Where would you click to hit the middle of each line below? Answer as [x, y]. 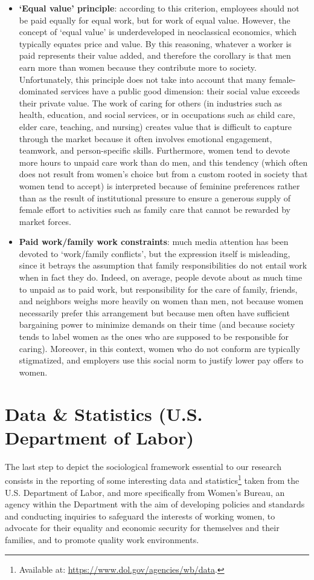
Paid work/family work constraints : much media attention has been [154, 242]
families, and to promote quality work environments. [102, 539]
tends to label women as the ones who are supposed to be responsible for [154, 337]
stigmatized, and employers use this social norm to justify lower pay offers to [161, 360]
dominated [39, 91]
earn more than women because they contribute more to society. [138, 67]
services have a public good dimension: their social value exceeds [181, 91]
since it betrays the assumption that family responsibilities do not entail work [163, 265]
